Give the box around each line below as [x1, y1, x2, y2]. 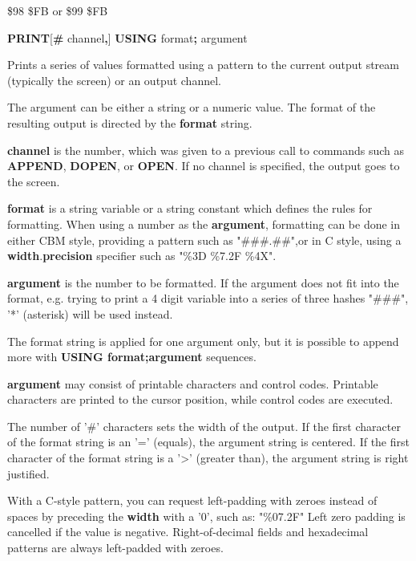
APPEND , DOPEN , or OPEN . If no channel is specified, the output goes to [7, 157, 400, 174]
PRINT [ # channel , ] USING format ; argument [7, 29, 248, 46]
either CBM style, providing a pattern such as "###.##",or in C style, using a [7, 231, 402, 248]
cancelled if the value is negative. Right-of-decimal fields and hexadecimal [7, 523, 369, 540]
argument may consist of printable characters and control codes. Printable [7, 375, 378, 392]
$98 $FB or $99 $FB [7, 2, 108, 18]
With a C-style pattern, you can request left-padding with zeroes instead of [7, 492, 378, 509]
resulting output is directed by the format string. [7, 114, 252, 131]
